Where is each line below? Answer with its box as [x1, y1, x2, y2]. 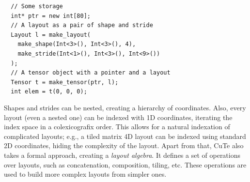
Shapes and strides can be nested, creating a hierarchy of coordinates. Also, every [4, 102, 246, 112]
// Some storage [11, 3, 63, 10]
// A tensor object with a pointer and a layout [11, 69, 171, 76]
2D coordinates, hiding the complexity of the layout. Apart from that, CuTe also [4, 140, 244, 151]
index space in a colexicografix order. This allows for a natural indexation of [4, 121, 230, 132]
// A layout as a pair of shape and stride [11, 22, 153, 29]
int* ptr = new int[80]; [11, 12, 91, 19]
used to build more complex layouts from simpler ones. [4, 169, 167, 179]
